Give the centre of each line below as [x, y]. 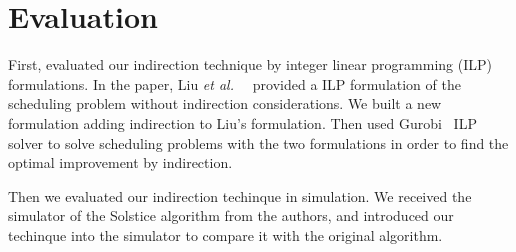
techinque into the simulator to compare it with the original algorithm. [225, 234]
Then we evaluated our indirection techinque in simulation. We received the [240, 195]
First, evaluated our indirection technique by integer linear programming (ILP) [250, 64]
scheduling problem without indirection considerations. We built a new [225, 103]
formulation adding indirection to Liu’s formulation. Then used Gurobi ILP [242, 122]
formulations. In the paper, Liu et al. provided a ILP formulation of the [234, 83]
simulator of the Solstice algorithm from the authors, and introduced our [231, 215]
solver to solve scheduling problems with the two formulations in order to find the [258, 142]
